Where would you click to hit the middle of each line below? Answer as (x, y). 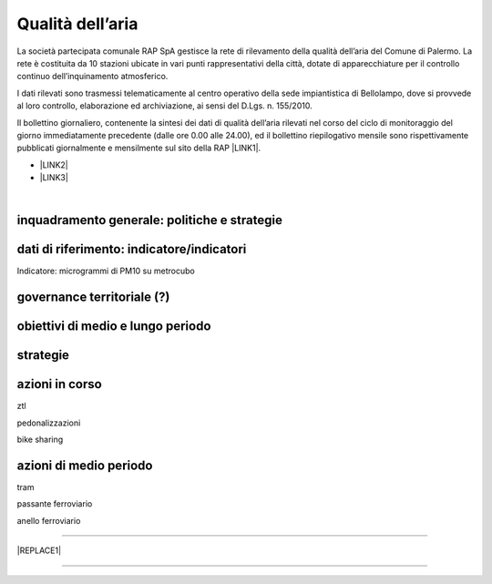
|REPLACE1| (39, 550)
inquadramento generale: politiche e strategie (149, 220)
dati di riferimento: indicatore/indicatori (132, 249)
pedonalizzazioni (49, 423)
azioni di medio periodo (85, 465)
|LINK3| (54, 178)
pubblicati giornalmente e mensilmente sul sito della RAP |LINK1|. (139, 148)
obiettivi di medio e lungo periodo (114, 327)
